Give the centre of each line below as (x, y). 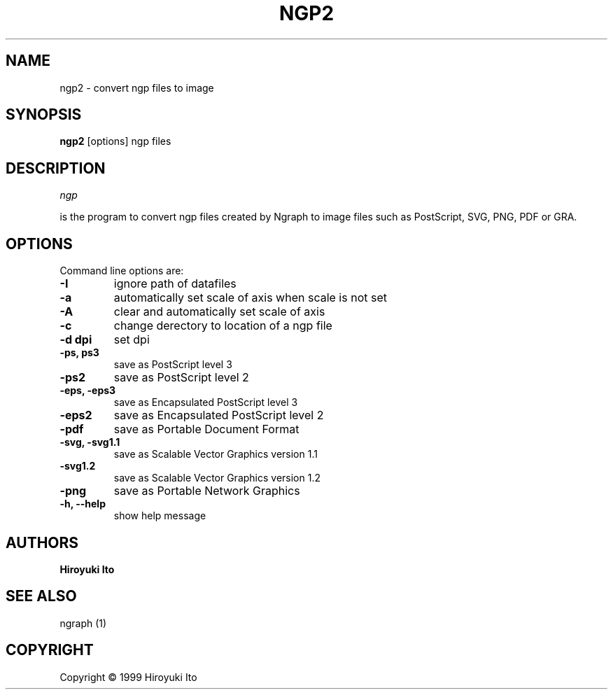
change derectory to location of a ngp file (223, 326)
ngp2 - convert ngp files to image (137, 87)
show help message (160, 516)
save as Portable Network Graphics (207, 491)
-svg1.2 (78, 466)
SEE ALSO (41, 596)
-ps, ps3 (79, 353)
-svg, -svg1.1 (90, 442)
